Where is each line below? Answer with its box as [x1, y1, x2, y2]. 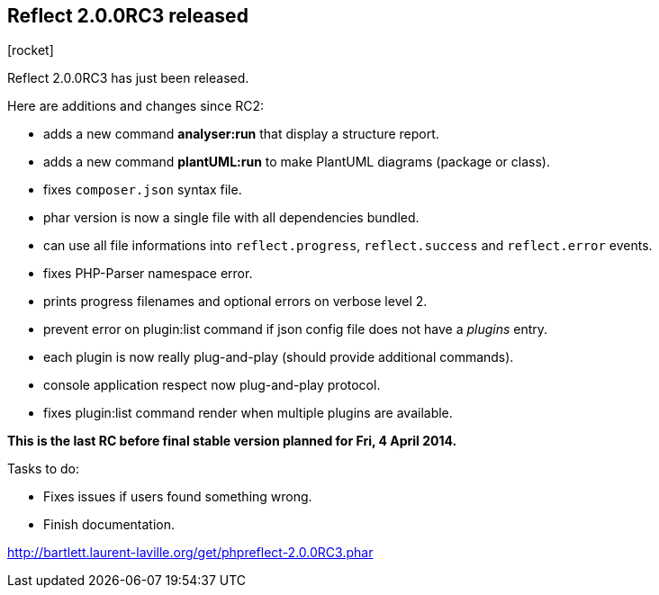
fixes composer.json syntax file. [43, 182, 242, 198]
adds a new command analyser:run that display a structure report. [43, 126, 439, 142]
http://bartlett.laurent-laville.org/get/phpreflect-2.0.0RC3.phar [7, 545, 374, 561]
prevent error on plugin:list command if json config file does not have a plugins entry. [43, 321, 548, 338]
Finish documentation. [43, 517, 176, 533]
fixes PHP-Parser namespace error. [43, 266, 253, 282]
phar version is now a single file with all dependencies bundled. [43, 210, 420, 226]
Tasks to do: [7, 461, 80, 477]
